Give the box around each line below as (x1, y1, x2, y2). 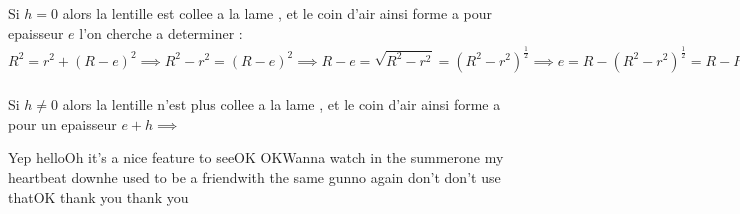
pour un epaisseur (8, 113, 117, 134)
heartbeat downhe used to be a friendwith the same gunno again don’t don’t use (8, 166, 501, 187)
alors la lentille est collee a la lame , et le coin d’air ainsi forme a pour (62, 3, 493, 23)
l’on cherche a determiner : (79, 22, 243, 43)
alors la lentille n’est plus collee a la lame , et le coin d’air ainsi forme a (62, 94, 501, 115)
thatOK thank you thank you (8, 186, 189, 207)
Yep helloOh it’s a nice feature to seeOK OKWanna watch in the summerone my (8, 147, 504, 168)
